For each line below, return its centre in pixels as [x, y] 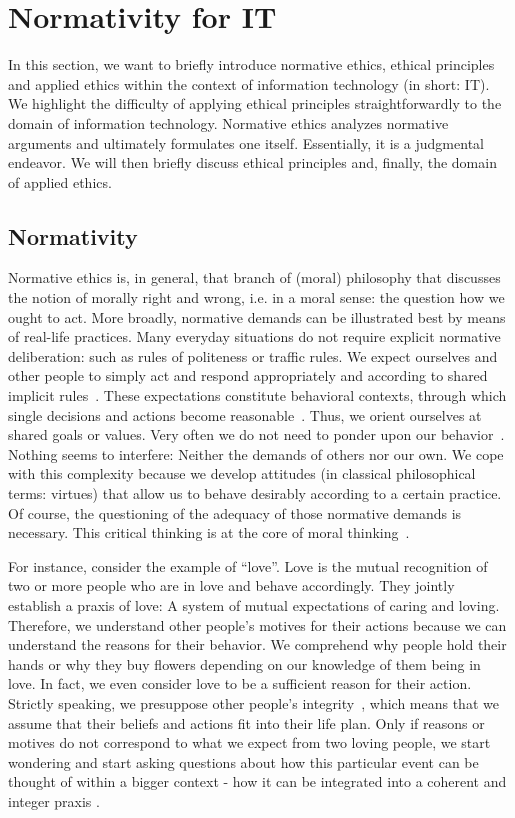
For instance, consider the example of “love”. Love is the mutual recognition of [248, 565]
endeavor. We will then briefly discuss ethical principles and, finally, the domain [252, 162]
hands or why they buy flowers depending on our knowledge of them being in [244, 663]
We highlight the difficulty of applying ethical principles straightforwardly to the [255, 103]
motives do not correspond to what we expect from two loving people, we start [249, 742]
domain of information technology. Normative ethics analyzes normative [228, 122]
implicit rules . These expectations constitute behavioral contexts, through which [257, 395]
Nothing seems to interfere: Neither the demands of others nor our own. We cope [256, 453]
